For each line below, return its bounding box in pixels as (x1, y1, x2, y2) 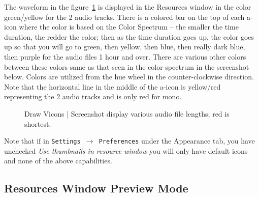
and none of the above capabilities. (4, 155, 112, 166)
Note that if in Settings (4, 135, 81, 146)
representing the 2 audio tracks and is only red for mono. (4, 91, 182, 102)
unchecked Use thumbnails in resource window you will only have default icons (4, 145, 248, 156)
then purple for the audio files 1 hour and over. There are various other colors (4, 51, 246, 62)
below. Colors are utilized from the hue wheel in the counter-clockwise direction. (4, 71, 254, 82)
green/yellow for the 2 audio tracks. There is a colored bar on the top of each (4, 11, 245, 22)
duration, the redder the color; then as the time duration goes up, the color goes (4, 31, 254, 42)
